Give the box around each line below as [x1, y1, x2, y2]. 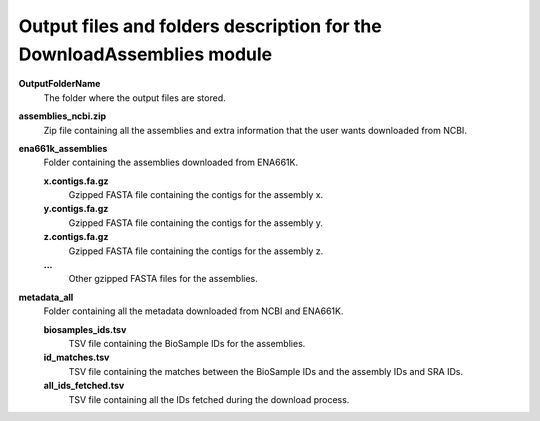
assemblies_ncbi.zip [18, 110, 107, 122]
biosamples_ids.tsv [43, 323, 127, 335]
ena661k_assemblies [18, 142, 108, 154]
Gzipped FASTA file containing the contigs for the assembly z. [68, 245, 324, 257]
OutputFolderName [18, 78, 101, 90]
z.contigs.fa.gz [43, 231, 109, 243]
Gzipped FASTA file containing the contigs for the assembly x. [68, 189, 324, 201]
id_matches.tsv [43, 351, 110, 364]
